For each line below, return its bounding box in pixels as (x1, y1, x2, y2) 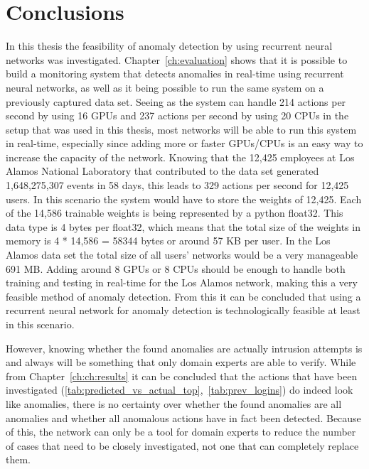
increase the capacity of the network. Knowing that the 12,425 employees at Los (6, 149, 355, 164)
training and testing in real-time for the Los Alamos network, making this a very (6, 275, 358, 290)
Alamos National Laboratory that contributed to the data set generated (6, 163, 319, 178)
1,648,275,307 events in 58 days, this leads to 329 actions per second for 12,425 (6, 178, 349, 193)
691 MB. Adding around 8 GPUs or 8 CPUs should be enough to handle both (6, 261, 346, 276)
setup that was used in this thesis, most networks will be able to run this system (6, 122, 357, 136)
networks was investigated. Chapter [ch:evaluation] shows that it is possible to (6, 52, 348, 67)
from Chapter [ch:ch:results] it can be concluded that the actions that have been (6, 368, 358, 383)
